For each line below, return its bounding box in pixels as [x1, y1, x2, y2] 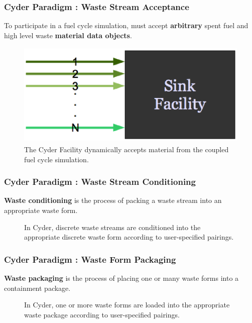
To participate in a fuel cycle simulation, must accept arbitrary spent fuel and [4, 20, 248, 31]
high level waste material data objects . [4, 30, 132, 40]
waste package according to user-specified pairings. [24, 309, 180, 319]
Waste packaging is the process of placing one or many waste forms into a [4, 272, 239, 283]
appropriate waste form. [4, 204, 78, 215]
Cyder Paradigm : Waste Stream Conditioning [4, 175, 196, 188]
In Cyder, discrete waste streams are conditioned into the [24, 222, 201, 232]
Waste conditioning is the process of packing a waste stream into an [4, 195, 222, 205]
